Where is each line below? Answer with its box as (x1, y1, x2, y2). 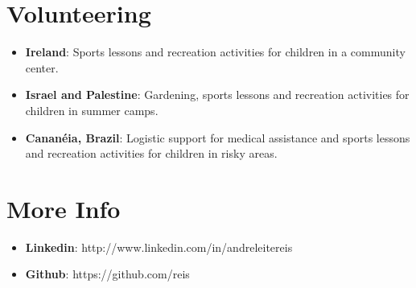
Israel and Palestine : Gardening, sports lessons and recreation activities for (25, 86, 410, 103)
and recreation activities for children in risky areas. (25, 145, 278, 162)
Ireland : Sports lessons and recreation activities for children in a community (25, 43, 406, 60)
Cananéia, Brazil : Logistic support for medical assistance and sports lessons (25, 129, 410, 146)
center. (25, 59, 59, 76)
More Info (6, 191, 121, 224)
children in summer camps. (25, 101, 159, 118)
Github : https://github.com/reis (25, 265, 190, 282)
